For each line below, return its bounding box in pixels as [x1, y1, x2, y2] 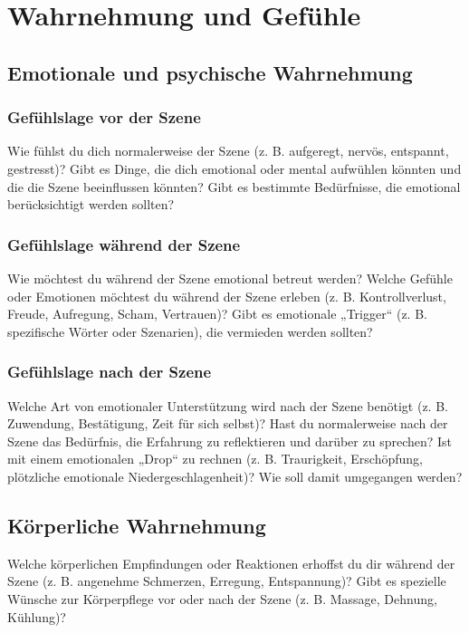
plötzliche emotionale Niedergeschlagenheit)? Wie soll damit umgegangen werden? [7, 466, 463, 485]
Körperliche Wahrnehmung [7, 511, 266, 539]
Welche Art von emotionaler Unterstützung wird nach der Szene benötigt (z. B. [7, 396, 448, 415]
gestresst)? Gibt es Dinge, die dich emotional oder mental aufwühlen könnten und [7, 158, 462, 177]
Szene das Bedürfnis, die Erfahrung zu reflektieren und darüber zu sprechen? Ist [7, 431, 453, 450]
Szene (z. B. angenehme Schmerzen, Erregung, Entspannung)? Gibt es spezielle [7, 571, 446, 590]
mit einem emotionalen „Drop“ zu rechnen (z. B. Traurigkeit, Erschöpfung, [7, 449, 423, 468]
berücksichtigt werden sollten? [7, 195, 175, 214]
